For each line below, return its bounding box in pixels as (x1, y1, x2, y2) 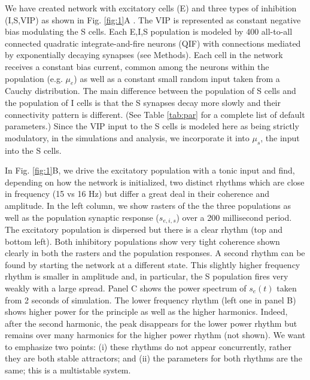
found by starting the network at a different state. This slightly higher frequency (5, 258, 300, 270)
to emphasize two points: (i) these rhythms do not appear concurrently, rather (5, 340, 291, 352)
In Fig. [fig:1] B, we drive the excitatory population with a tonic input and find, (5, 164, 295, 177)
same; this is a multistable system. (5, 364, 131, 376)
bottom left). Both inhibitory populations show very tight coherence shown (5, 235, 280, 247)
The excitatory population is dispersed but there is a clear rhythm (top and (5, 223, 283, 235)
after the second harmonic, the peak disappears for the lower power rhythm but (5, 317, 297, 329)
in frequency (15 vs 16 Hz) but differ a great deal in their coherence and (5, 187, 270, 200)
